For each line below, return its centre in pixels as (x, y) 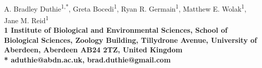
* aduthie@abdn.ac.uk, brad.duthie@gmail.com (87, 59)
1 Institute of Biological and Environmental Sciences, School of (116, 30)
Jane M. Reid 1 (26, 19)
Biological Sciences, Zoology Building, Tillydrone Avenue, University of (130, 40)
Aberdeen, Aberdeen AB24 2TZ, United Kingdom (93, 50)
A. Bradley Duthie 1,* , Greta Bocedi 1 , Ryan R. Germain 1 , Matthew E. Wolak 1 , (125, 8)
